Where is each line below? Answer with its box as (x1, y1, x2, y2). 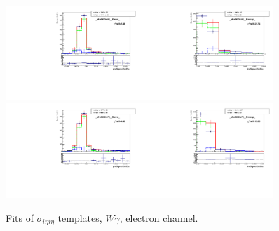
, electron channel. (119, 210, 198, 225)
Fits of (6, 210, 34, 225)
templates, (57, 210, 102, 225)
